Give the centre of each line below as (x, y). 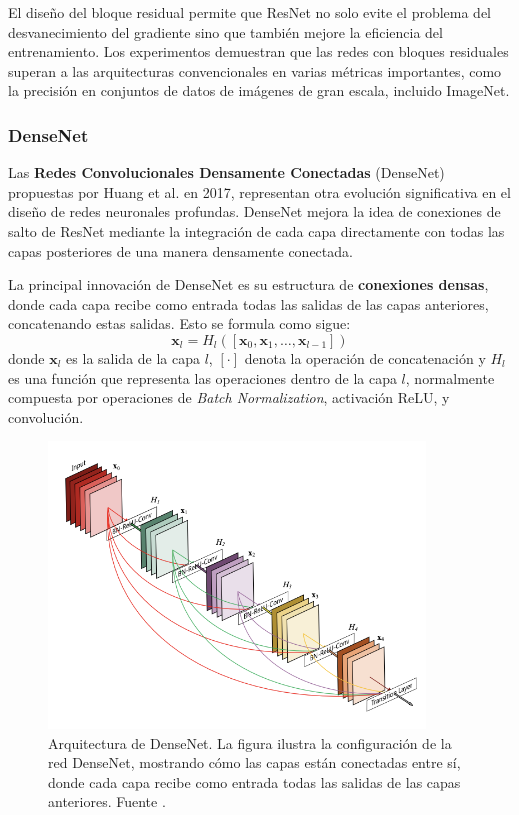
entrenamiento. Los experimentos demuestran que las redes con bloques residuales (258, 51)
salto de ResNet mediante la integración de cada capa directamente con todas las (256, 230)
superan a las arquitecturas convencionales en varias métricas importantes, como (255, 70)
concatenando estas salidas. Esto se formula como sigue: (179, 323)
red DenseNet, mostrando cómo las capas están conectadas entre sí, (254, 762)
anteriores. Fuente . (107, 801)
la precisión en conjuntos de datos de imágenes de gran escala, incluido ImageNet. (259, 90)
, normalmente (450, 377)
